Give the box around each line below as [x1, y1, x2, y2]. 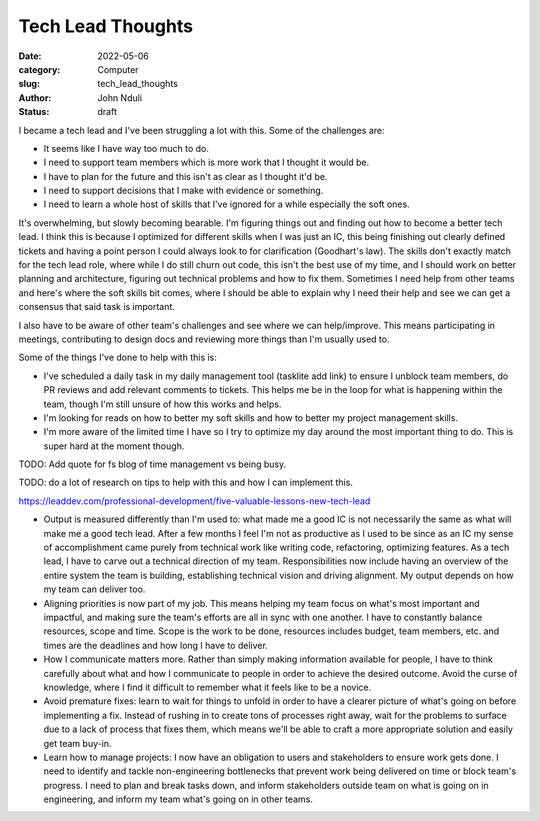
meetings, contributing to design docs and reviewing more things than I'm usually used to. [18, 333, 390, 345]
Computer [97, 63, 139, 75]
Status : [18, 106, 50, 118]
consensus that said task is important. [18, 301, 175, 313]
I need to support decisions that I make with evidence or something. [43, 185, 324, 197]
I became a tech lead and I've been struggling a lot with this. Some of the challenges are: [18, 124, 385, 136]
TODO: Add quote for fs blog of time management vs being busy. [18, 458, 287, 470]
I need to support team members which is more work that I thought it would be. [43, 156, 370, 169]
